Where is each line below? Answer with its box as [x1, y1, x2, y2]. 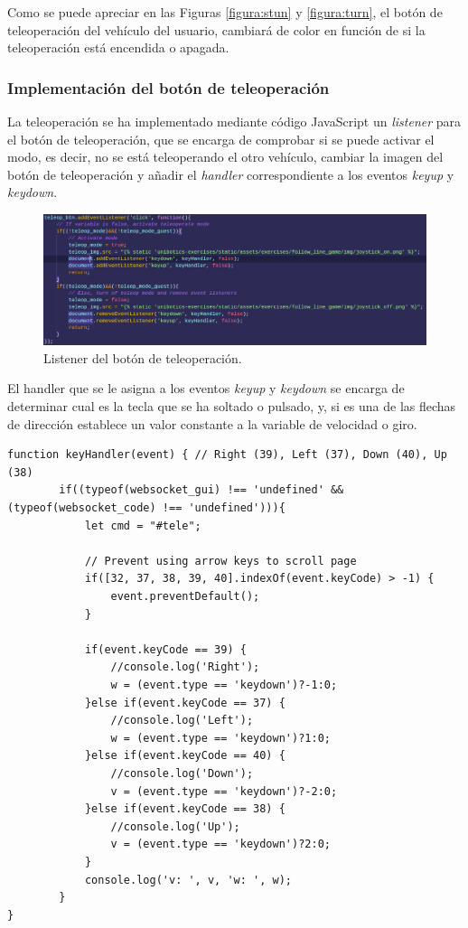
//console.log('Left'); [110, 714, 254, 727]
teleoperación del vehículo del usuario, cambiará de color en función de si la [7, 20, 426, 39]
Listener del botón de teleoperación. [43, 348, 242, 367]
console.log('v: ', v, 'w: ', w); [84, 873, 292, 886]
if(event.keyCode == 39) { [84, 642, 247, 656]
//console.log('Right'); [110, 661, 260, 674]
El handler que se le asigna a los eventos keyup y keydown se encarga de [7, 379, 405, 398]
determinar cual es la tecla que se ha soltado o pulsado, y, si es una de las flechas [7, 397, 456, 416]
